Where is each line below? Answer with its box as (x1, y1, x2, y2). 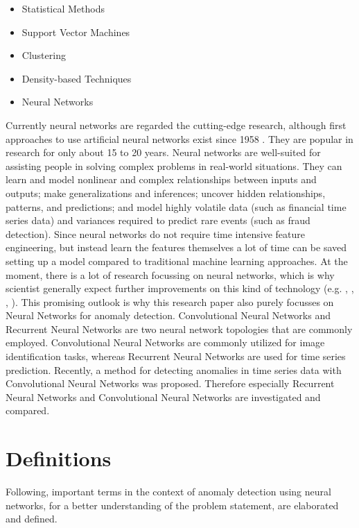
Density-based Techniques (21, 71, 132, 85)
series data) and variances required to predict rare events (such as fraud (6, 213, 310, 228)
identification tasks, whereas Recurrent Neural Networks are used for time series (6, 349, 346, 364)
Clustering (21, 48, 66, 62)
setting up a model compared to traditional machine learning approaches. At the (6, 253, 348, 268)
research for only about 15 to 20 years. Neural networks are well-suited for (6, 145, 321, 160)
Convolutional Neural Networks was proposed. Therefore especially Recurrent (6, 376, 335, 391)
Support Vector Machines (21, 24, 130, 39)
